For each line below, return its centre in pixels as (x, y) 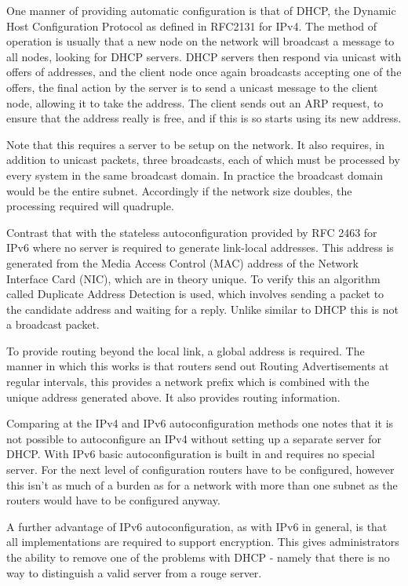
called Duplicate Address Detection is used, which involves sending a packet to (195, 294)
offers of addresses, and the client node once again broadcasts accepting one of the (204, 72)
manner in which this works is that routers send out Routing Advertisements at (198, 366)
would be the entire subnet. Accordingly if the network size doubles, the (179, 190)
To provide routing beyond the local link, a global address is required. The (186, 350)
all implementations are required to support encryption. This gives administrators (203, 542)
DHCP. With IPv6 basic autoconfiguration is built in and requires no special (191, 454)
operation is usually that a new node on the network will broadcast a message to (200, 41)
